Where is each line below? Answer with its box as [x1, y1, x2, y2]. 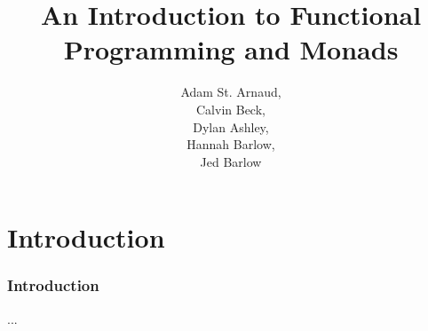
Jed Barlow [200, 152, 262, 170]
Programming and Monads [63, 31, 399, 67]
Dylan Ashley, [193, 117, 269, 136]
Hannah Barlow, [186, 135, 275, 154]
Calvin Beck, [196, 99, 266, 118]
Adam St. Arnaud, [180, 83, 281, 101]
